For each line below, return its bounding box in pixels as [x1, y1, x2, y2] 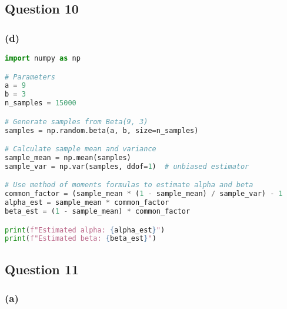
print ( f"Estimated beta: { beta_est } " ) [5, 234, 156, 243]
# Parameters [5, 72, 55, 81]
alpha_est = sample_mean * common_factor [5, 198, 169, 207]
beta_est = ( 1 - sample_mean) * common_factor [5, 207, 191, 215]
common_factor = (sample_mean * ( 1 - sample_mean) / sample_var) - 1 [5, 190, 283, 198]
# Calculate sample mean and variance [5, 145, 156, 154]
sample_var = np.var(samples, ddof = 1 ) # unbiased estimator [5, 162, 249, 171]
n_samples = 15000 [5, 99, 76, 108]
